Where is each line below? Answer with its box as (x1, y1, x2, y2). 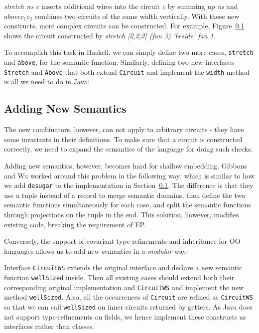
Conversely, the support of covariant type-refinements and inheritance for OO (4, 236, 241, 246)
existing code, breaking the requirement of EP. (4, 219, 146, 229)
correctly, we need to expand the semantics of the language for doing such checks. (4, 144, 253, 154)
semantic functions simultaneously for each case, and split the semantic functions (4, 199, 252, 210)
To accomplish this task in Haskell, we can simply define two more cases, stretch (4, 47, 254, 57)
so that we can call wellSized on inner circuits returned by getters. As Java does (4, 301, 253, 312)
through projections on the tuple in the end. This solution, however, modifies (4, 209, 239, 219)
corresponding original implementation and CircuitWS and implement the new (4, 282, 244, 292)
